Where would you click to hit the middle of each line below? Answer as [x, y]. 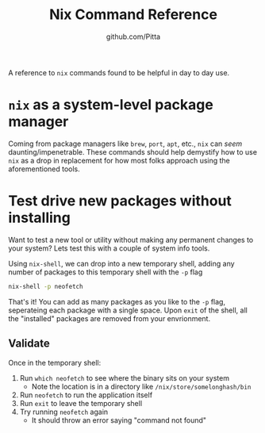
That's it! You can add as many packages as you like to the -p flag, [117, 301]
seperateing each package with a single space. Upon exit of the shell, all [128, 310]
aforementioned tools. [44, 169]
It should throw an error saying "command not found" [119, 420]
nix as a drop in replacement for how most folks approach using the [119, 160]
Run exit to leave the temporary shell [81, 403]
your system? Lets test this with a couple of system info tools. [109, 248]
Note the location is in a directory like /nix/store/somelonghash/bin [141, 386]
